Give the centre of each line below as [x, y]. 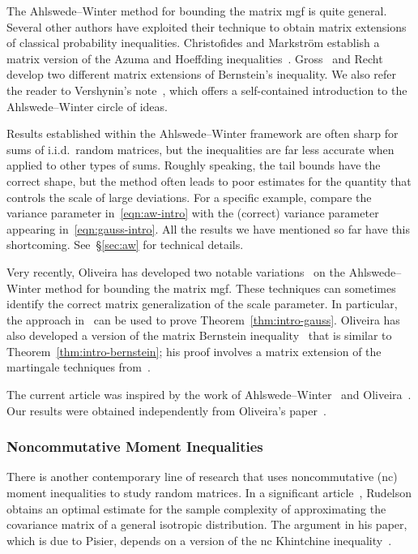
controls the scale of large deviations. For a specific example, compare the [189, 197]
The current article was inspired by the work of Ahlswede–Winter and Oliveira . [209, 395]
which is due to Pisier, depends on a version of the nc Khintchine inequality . [199, 540]
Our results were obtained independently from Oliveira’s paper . [166, 410]
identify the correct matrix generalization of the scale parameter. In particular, [202, 304]
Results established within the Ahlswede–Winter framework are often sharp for [203, 133]
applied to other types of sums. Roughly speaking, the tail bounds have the [194, 165]
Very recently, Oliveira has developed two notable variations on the [176, 271]
